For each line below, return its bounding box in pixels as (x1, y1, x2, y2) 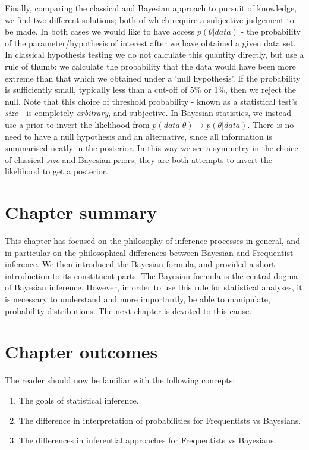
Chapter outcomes (5, 339, 158, 364)
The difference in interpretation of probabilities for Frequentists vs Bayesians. (18, 414, 301, 426)
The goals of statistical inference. (18, 393, 139, 406)
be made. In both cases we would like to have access (5, 25, 195, 37)
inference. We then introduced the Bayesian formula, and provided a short (5, 258, 275, 270)
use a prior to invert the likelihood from (5, 118, 150, 130)
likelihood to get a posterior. (5, 165, 109, 177)
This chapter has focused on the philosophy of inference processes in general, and (5, 235, 300, 247)
